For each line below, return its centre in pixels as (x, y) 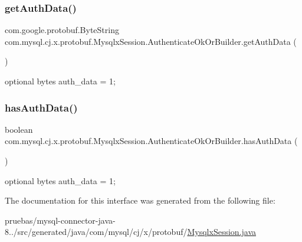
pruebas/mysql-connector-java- (60, 220)
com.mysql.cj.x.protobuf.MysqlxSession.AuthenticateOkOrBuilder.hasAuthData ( (151, 141)
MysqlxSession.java (221, 232)
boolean (19, 129)
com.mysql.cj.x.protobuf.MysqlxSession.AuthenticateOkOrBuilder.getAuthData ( (151, 41)
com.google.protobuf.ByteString (62, 30)
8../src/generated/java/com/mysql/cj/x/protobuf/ (96, 232)
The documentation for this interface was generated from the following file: (140, 200)
